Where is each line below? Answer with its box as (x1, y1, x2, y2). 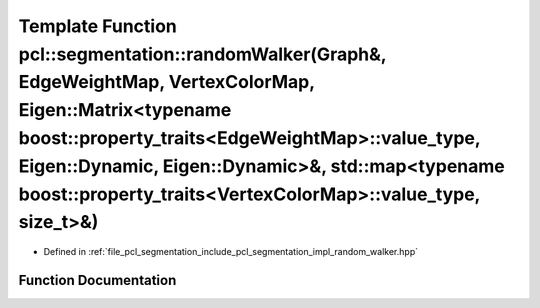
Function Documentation (18, 271, 177, 289)
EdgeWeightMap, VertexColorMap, (18, 71, 315, 94)
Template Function (18, 15, 177, 37)
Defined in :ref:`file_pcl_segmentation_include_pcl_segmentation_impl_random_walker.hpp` (43, 246, 419, 258)
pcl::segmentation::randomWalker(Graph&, (18, 43, 387, 65)
